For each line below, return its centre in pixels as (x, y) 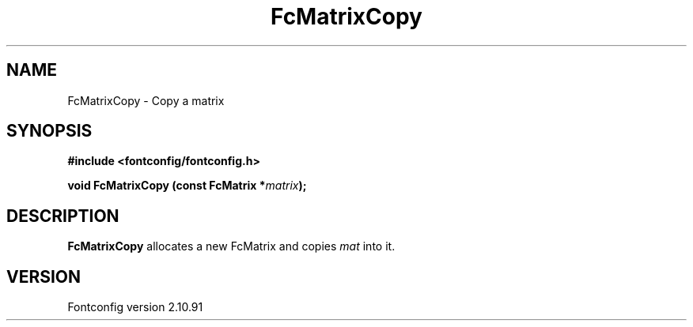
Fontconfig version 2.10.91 (135, 307)
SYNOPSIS (49, 131)
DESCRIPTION (63, 216)
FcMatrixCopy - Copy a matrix (146, 100)
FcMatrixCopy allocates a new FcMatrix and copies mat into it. (231, 246)
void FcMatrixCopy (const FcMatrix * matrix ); (187, 186)
